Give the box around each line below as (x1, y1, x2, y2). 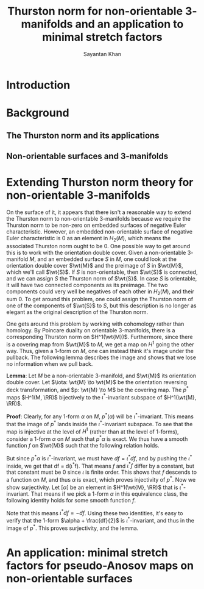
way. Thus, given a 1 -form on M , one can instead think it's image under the (6, 348, 194, 355)
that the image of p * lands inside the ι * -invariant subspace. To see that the (6, 419, 193, 427)
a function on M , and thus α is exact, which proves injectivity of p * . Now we (6, 475, 196, 483)
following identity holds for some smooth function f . (6, 496, 136, 504)
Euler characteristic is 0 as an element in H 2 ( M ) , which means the (6, 234, 171, 243)
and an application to (75, 17, 184, 31)
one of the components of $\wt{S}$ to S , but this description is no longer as (6, 302, 197, 309)
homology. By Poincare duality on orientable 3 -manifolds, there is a (6, 327, 175, 334)
